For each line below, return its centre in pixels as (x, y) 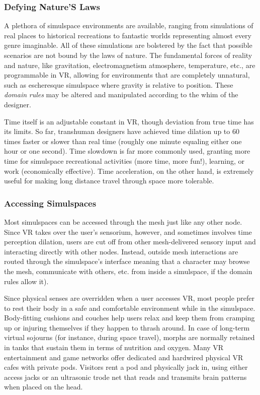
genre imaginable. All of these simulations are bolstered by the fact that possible (128, 45)
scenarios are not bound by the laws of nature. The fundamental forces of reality (128, 55)
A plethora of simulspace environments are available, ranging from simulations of (129, 25)
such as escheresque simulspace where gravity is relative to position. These (119, 84)
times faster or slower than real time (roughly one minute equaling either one (123, 141)
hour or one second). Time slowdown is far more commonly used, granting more (127, 151)
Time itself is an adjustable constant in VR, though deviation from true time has (129, 121)
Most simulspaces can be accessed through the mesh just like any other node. (123, 221)
